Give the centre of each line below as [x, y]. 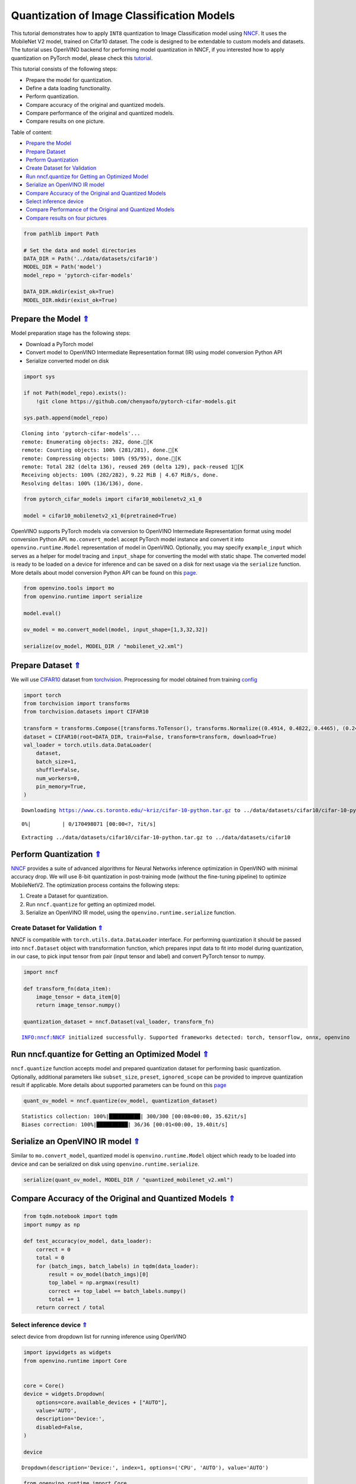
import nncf [41, 972]
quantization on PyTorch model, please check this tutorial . [82, 58]
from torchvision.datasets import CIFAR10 [86, 712]
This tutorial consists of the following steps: [64, 69]
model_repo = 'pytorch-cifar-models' [78, 275]
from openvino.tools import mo [69, 588]
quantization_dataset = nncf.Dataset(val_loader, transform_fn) [119, 1022]
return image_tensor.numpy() [78, 1005]
